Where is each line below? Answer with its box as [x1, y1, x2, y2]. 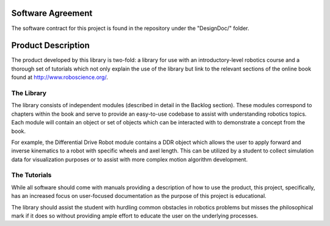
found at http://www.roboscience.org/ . [11, 73, 108, 81]
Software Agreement [11, 8, 93, 18]
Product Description [11, 40, 90, 51]
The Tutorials [11, 171, 52, 179]
